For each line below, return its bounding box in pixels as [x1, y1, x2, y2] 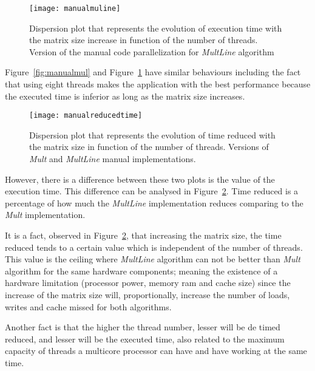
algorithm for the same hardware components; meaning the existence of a [5, 264, 278, 277]
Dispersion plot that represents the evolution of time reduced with [29, 128, 276, 141]
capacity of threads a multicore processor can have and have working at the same [5, 344, 307, 357]
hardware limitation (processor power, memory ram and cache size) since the [5, 276, 291, 289]
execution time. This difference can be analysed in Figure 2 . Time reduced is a [5, 185, 299, 197]
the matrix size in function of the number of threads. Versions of [29, 140, 269, 153]
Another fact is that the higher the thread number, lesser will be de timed [5, 321, 280, 333]
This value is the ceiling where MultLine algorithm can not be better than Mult [5, 253, 300, 265]
